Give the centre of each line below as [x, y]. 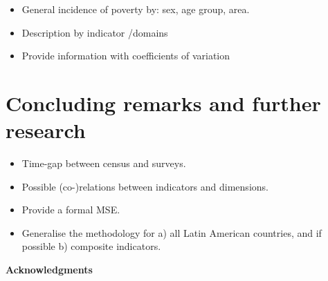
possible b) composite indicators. [91, 246]
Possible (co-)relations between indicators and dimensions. [145, 186]
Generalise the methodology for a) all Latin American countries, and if [172, 232]
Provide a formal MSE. [71, 210]
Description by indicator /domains [95, 32]
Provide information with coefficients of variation [126, 56]
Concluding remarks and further [163, 103]
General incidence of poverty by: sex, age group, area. [136, 9]
